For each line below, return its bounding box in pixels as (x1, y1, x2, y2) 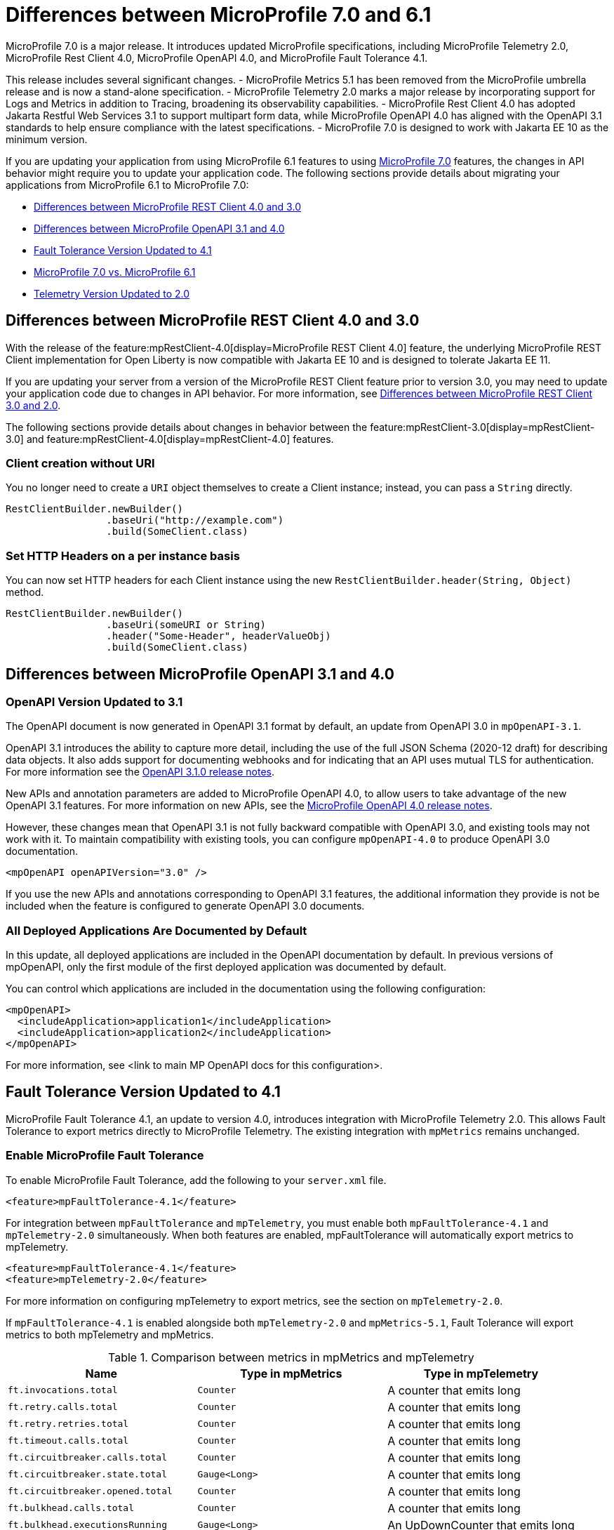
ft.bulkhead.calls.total (8, 1503, 135, 1514)
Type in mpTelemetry (423, 1366, 539, 1381)
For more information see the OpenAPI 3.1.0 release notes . (6, 766, 275, 778)
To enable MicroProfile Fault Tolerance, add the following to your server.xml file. (6, 1173, 387, 1186)
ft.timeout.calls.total (8, 1435, 129, 1446)
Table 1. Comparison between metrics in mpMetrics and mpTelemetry (108, 1350, 474, 1364)
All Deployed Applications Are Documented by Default (6, 923, 307, 938)
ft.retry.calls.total (8, 1402, 118, 1413)
